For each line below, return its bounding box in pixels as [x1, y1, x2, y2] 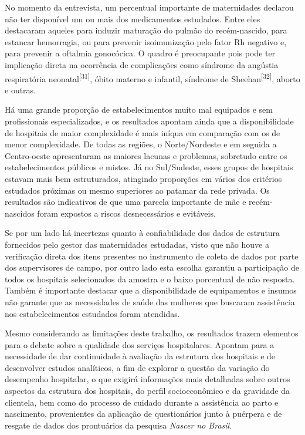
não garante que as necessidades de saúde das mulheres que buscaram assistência [5, 295, 295, 308]
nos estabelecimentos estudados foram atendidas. [5, 307, 180, 319]
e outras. [5, 83, 36, 96]
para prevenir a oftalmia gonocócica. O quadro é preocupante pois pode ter [5, 47, 276, 59]
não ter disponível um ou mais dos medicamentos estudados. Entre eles [5, 12, 260, 25]
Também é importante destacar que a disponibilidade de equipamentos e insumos [5, 284, 297, 296]
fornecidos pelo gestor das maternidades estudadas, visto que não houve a [5, 238, 269, 250]
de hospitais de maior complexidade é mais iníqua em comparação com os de [5, 126, 280, 139]
